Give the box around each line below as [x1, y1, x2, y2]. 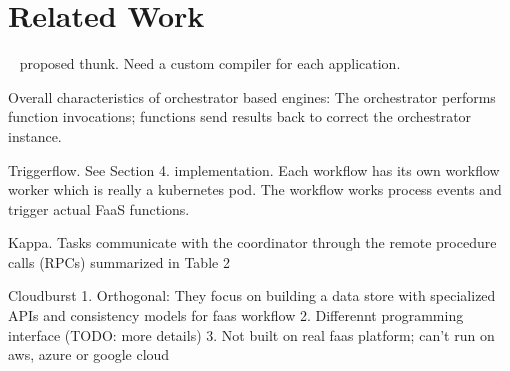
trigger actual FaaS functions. [8, 198, 190, 219]
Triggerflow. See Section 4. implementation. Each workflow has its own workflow [8, 159, 500, 180]
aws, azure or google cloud [8, 344, 170, 365]
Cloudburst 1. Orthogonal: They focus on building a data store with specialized [8, 285, 496, 306]
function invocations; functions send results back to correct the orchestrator [8, 106, 472, 127]
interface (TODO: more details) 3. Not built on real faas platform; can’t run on [8, 324, 495, 345]
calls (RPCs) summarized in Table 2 [8, 251, 230, 272]
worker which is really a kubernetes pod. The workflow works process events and [8, 179, 502, 200]
